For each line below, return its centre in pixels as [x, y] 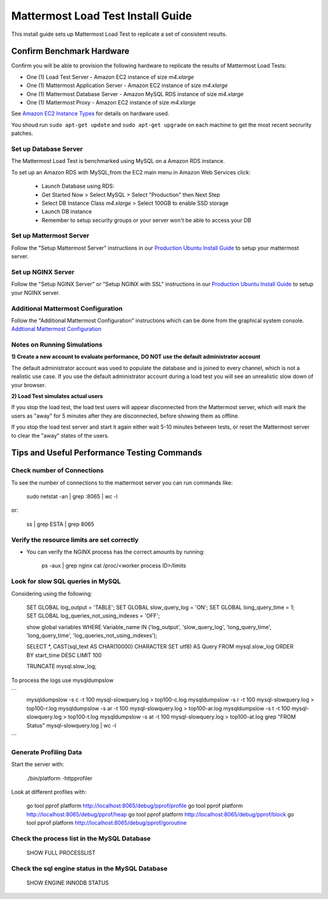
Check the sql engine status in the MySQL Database [89, 868]
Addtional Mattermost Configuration [56, 329]
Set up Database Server [47, 149]
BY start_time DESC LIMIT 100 [64, 655]
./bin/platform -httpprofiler [60, 778]
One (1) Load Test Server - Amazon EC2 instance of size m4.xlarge [110, 77]
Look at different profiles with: [49, 792]
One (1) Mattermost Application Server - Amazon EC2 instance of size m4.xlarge [127, 86]
